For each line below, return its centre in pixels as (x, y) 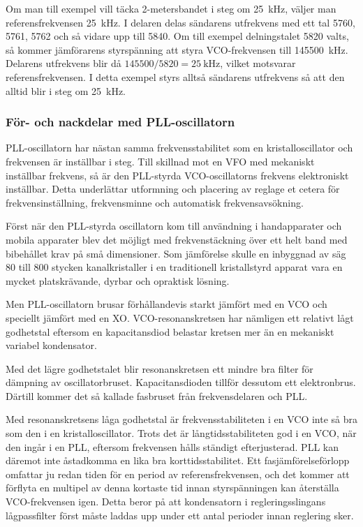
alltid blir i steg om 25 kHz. (66, 90)
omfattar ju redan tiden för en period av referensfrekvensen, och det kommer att (178, 474)
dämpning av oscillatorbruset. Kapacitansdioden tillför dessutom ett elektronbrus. (181, 382)
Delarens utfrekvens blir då (64, 63)
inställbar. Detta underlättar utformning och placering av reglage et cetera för (173, 189)
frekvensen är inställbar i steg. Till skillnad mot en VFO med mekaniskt (160, 161)
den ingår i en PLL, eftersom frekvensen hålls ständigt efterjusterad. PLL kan (172, 446)
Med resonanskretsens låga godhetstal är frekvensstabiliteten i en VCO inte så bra (182, 419)
